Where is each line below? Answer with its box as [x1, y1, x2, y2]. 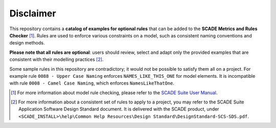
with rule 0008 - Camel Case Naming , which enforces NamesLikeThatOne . [9, 80, 175, 87]
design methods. [9, 40, 45, 46]
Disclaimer [9, 8, 56, 19]
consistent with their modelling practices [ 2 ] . [9, 56, 104, 62]
